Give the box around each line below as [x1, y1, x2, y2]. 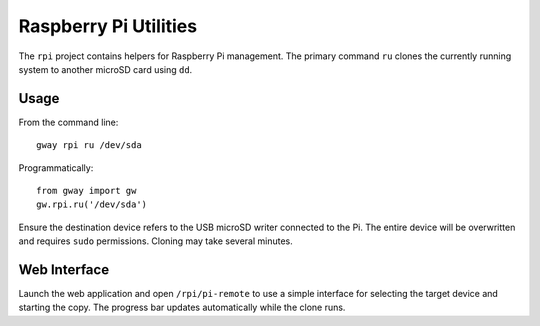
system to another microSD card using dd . [18, 63, 193, 75]
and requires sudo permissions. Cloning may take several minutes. [18, 235, 294, 247]
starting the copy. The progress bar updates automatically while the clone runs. [18, 301, 346, 314]
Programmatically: [18, 161, 94, 174]
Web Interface [18, 261, 110, 278]
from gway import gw [36, 185, 137, 197]
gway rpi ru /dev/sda [36, 140, 142, 151]
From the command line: [18, 116, 119, 128]
